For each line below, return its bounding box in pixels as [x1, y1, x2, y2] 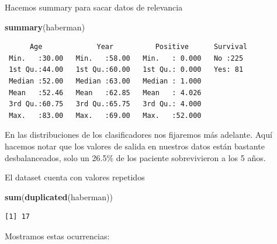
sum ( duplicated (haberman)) [5, 190, 113, 203]
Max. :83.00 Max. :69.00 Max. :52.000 [9, 111, 202, 120]
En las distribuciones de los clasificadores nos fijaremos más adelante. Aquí [5, 128, 272, 141]
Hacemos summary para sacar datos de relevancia [5, 1, 183, 13]
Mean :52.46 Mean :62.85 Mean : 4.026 [9, 88, 202, 97]
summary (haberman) [5, 20, 85, 33]
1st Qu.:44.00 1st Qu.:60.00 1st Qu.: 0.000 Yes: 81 [9, 65, 244, 74]
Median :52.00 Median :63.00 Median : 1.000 [9, 76, 202, 85]
